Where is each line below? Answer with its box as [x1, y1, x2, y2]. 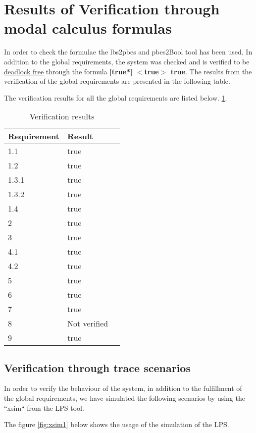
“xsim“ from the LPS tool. [4, 402, 84, 413]
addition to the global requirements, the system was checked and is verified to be [4, 56, 250, 66]
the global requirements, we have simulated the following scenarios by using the [4, 393, 245, 403]
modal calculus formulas [4, 18, 172, 38]
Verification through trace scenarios [4, 360, 191, 375]
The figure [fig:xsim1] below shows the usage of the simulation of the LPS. [4, 419, 229, 430]
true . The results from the [170, 66, 252, 76]
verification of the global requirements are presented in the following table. [4, 76, 230, 86]
